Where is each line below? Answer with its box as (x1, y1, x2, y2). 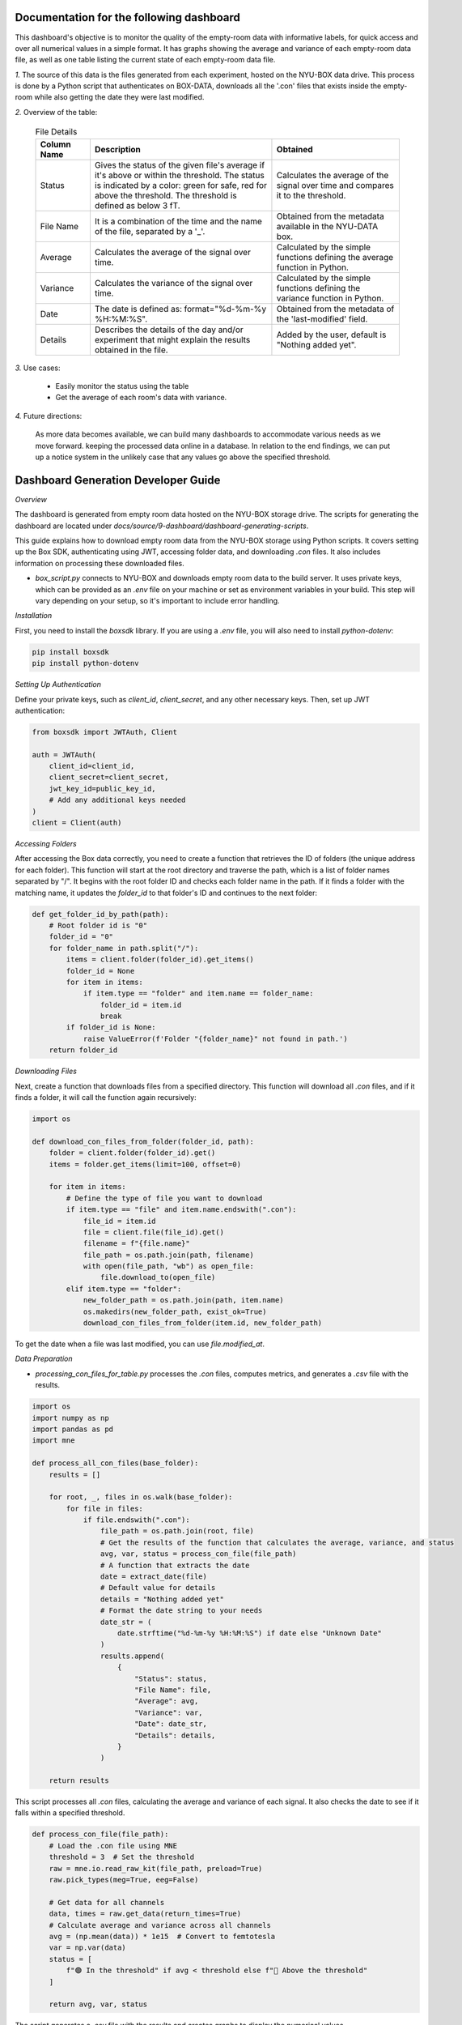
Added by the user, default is (276, 329, 387, 340)
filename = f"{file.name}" (83, 1239, 190, 1248)
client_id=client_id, (49, 761, 135, 771)
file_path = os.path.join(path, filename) (83, 1250, 254, 1260)
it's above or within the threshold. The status (94, 169, 265, 181)
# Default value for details (100, 1584, 216, 1592)
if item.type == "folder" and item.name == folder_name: (83, 989, 314, 998)
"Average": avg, (134, 1697, 199, 1706)
